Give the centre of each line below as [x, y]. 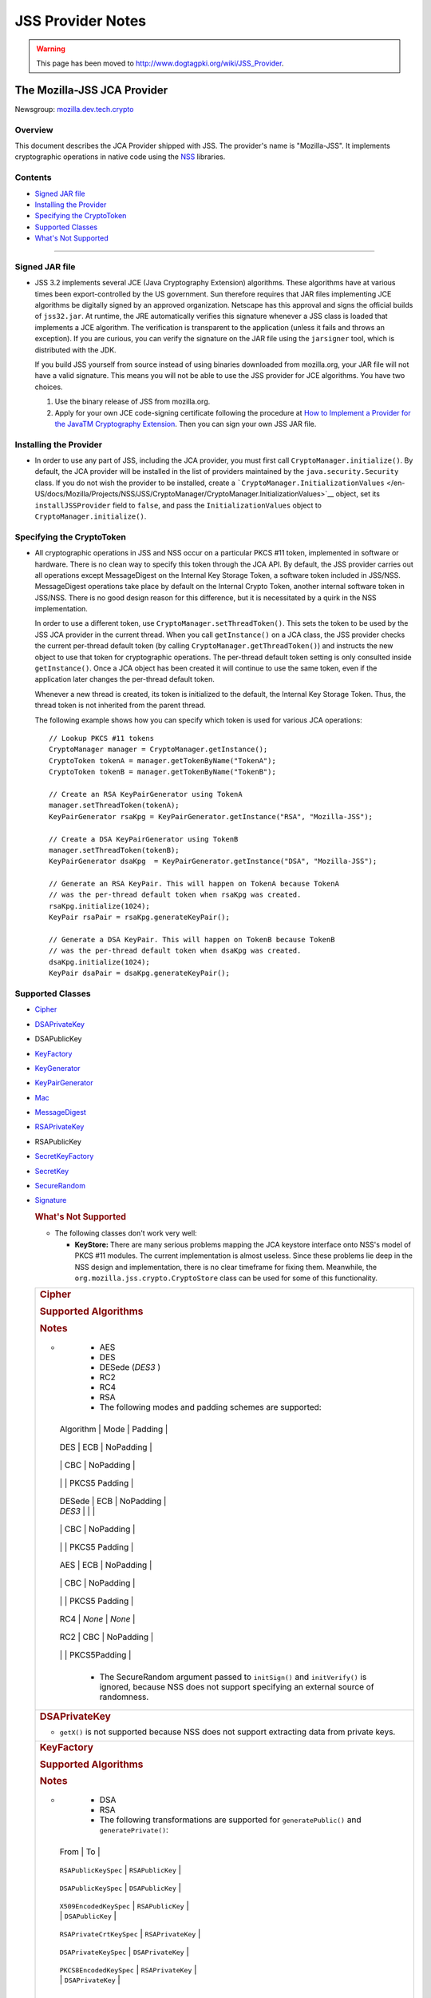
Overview [34, 129]
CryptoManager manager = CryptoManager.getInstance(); [158, 750]
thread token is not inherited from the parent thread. [121, 705]
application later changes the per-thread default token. [125, 679]
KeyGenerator [57, 1068]
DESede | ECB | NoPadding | [113, 1501]
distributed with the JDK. [75, 350]
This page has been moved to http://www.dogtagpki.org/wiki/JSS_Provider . [160, 63]
